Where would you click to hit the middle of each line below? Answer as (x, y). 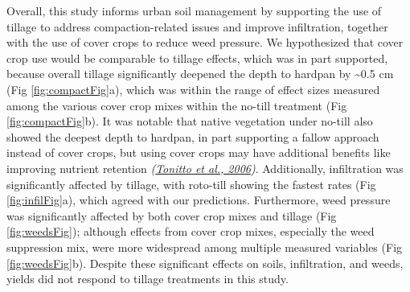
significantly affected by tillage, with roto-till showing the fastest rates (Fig (191, 184)
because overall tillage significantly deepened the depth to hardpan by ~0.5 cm (200, 74)
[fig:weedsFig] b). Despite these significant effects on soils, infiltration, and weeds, (205, 263)
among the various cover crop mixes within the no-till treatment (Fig (177, 105)
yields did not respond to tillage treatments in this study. (148, 279)
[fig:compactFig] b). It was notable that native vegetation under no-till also (190, 121)
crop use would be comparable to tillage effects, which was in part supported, (197, 58)
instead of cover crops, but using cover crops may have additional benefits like (199, 152)
